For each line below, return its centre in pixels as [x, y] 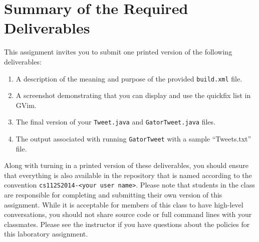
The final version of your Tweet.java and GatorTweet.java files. [115, 122]
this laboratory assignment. [46, 234]
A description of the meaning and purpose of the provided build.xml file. [129, 78]
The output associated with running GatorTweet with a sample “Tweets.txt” [134, 138]
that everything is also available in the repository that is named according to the [128, 175]
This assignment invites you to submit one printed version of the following [118, 52]
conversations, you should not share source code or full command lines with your [128, 214]
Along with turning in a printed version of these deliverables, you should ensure [126, 165]
